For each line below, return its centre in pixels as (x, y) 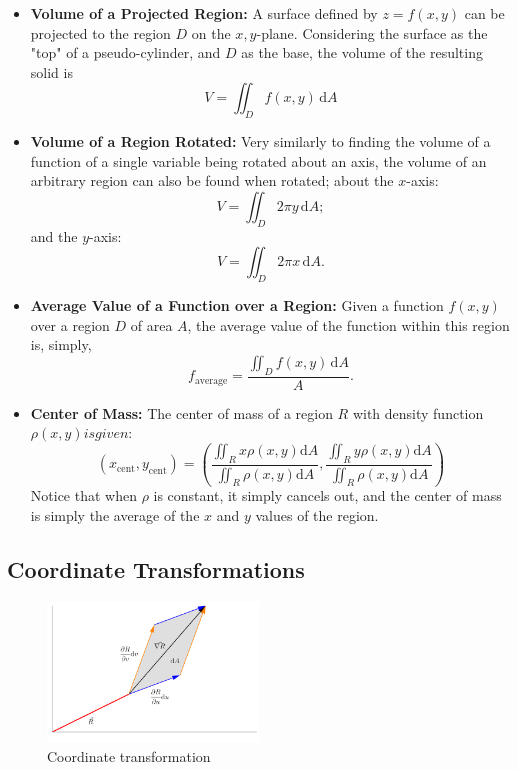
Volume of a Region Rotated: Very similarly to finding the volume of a (260, 141)
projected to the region (100, 32)
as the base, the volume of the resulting (362, 52)
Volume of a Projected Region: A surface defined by (204, 13)
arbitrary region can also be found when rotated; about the (212, 180)
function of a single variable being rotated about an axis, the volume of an (258, 160)
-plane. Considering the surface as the (372, 32)
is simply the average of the (115, 515)
